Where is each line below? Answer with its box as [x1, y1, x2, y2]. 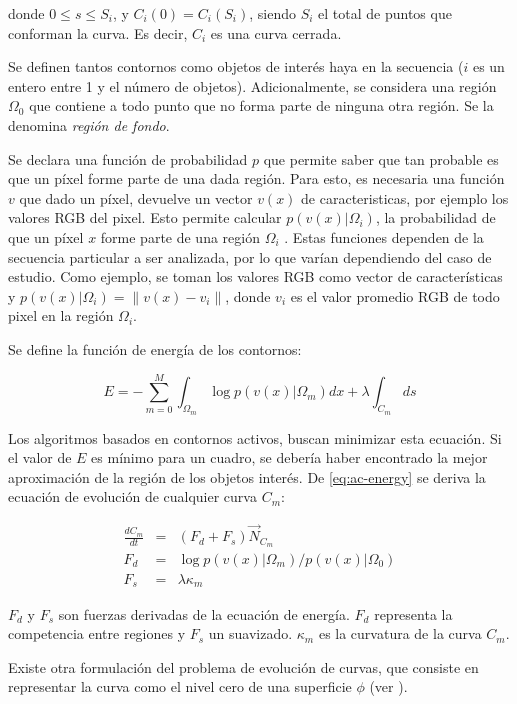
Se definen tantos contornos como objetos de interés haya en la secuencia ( [8, 56, 464, 77]
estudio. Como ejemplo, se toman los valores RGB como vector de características [8, 266, 503, 287]
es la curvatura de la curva [318, 623, 482, 644]
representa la [374, 603, 453, 624]
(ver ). [369, 676, 408, 697]
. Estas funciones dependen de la [284, 226, 484, 247]
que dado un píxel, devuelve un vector [19, 187, 253, 208]
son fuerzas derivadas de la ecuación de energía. [58, 603, 350, 624]
